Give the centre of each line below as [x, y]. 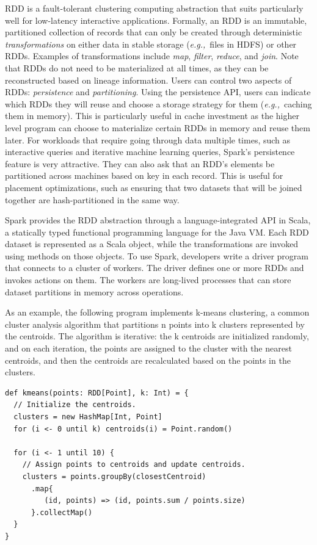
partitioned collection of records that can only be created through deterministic [154, 32]
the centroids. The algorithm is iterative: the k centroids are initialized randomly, [157, 336]
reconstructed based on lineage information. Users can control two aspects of [148, 80]
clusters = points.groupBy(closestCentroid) [114, 476]
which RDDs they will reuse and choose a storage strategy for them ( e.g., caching [158, 103]
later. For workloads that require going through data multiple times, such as [148, 139]
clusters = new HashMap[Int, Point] [88, 417]
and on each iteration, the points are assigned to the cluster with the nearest [148, 348]
